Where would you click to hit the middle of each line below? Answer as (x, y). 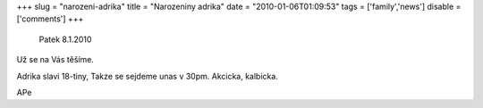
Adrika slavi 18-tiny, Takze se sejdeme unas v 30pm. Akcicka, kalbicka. (148, 76)
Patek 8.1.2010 (65, 39)
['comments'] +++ (50, 19)
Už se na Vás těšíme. (55, 60)
